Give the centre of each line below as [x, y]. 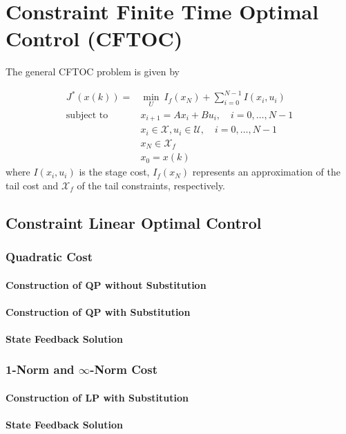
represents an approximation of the [266, 172]
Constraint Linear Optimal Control [134, 222]
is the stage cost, [114, 172]
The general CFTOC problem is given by [93, 72]
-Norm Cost [124, 369]
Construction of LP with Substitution [97, 397]
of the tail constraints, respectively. [151, 185]
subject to [87, 115]
